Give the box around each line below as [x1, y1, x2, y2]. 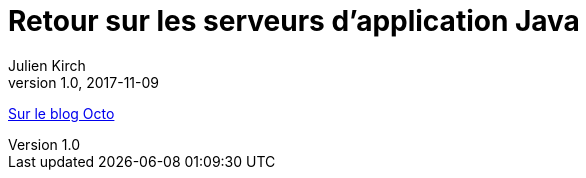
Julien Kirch [8, 56, 86, 74]
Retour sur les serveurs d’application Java [8, 4, 580, 38]
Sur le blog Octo [8, 104, 115, 122]
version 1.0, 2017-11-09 [8, 73, 160, 91]
